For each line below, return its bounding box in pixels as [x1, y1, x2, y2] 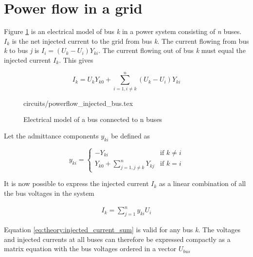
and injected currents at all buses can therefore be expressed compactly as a [4, 234, 231, 244]
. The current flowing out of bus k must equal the [98, 45, 246, 55]
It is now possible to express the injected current [4, 178, 149, 188]
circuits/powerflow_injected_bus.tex [23, 98, 133, 108]
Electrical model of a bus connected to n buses [23, 114, 163, 124]
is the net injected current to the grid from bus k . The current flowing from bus [12, 35, 249, 46]
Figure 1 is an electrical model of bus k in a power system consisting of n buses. [4, 26, 242, 36]
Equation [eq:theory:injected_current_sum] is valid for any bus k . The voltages [4, 224, 240, 234]
